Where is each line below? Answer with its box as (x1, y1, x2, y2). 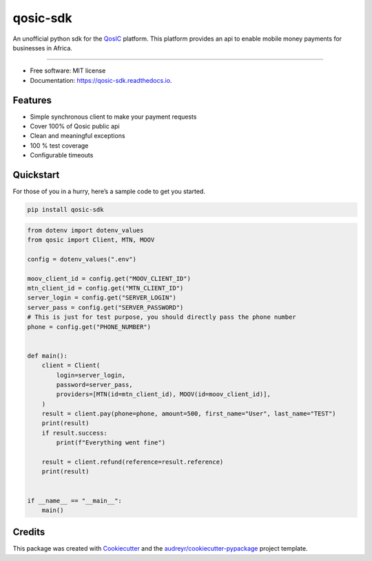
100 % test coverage (30, 141, 89, 150)
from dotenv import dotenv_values (27, 226, 144, 234)
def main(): (27, 352, 68, 360)
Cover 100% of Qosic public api (30, 122, 120, 130)
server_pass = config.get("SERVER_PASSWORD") (27, 304, 184, 311)
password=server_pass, (56, 380, 134, 388)
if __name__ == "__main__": (27, 497, 122, 504)
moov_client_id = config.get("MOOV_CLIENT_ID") (27, 275, 191, 282)
